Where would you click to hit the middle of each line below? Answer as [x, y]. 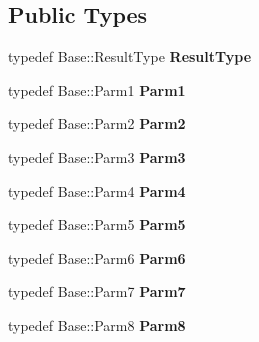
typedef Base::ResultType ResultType [130, 56]
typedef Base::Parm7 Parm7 [97, 291]
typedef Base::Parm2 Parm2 [97, 123]
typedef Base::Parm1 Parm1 [97, 89]
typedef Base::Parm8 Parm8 [97, 324]
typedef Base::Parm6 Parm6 [97, 257]
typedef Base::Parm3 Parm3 [97, 156]
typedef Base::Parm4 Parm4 [97, 190]
